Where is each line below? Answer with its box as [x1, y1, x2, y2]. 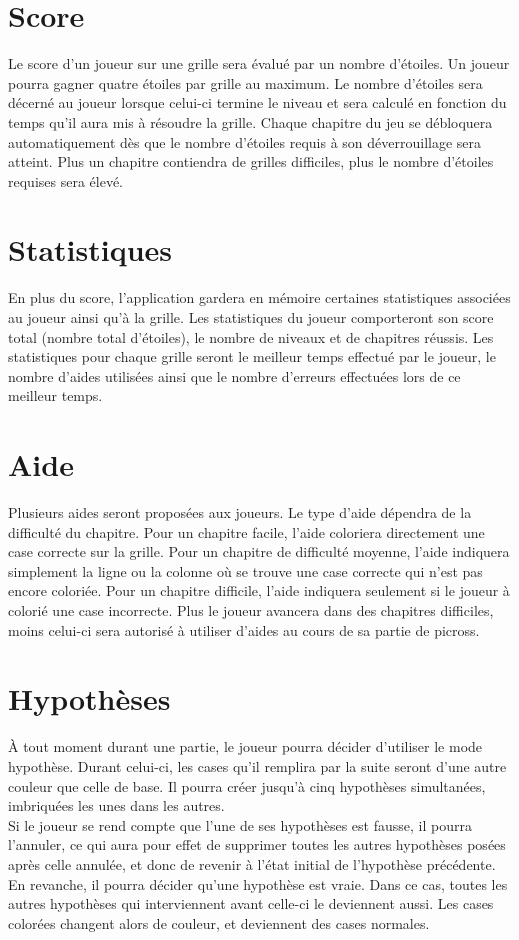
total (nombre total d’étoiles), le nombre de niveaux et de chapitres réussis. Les [8, 326, 494, 347]
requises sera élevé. [8, 170, 123, 191]
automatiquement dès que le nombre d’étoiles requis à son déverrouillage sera [8, 131, 482, 152]
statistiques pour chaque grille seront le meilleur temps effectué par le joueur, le [8, 346, 496, 367]
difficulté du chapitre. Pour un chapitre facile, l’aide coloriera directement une [8, 521, 485, 542]
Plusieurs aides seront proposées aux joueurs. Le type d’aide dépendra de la [8, 502, 472, 523]
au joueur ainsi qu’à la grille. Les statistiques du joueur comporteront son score [8, 307, 494, 327]
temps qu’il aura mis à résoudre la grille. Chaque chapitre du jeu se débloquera [8, 111, 493, 132]
